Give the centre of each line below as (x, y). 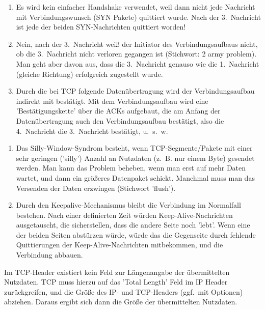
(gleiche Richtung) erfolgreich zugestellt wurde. (89, 74)
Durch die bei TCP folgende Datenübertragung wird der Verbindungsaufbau (135, 91)
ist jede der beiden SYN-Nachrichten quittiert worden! (101, 27)
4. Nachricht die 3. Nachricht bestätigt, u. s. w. (92, 131)
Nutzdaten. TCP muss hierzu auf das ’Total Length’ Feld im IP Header (116, 282)
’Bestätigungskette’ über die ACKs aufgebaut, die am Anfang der (118, 111)
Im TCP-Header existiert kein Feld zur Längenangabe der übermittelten (117, 272)
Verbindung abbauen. (49, 255)
